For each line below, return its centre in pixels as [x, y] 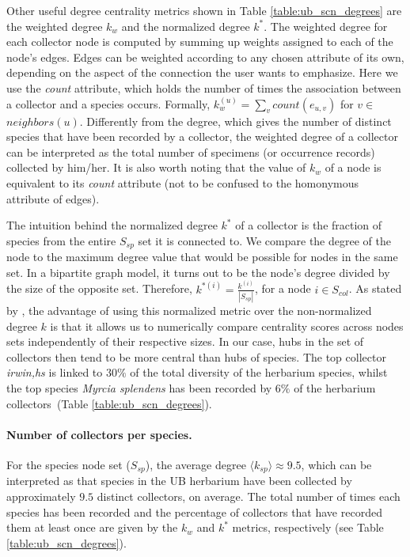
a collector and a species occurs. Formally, [108, 103]
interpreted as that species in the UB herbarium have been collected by [179, 481]
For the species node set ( [68, 464]
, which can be [336, 464]
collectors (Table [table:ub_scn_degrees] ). [109, 403]
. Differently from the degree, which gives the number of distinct [235, 121]
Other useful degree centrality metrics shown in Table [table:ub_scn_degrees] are [204, 10]
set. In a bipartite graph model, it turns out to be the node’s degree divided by [198, 272]
